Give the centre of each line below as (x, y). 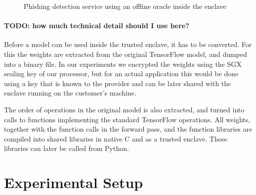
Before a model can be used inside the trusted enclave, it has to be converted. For (128, 44)
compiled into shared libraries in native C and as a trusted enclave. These (116, 138)
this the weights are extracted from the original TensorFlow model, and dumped (126, 54)
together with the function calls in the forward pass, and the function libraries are (128, 129)
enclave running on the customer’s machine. (70, 93)
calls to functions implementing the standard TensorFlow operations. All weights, (127, 119)
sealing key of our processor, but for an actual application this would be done (121, 73)
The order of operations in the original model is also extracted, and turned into (124, 109)
